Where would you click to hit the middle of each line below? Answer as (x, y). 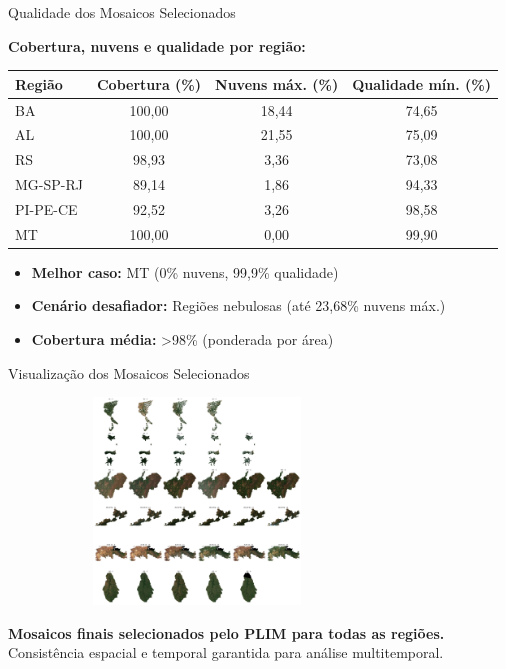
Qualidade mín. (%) (422, 83)
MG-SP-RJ (49, 184)
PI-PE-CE (46, 208)
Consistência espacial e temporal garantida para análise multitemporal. (226, 652)
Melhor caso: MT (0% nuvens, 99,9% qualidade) (185, 271)
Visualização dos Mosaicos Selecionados (129, 372)
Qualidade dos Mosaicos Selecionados (122, 12)
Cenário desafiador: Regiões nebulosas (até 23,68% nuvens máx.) (238, 305)
